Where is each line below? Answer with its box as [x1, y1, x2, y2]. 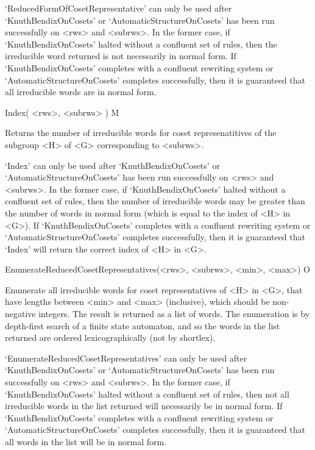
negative [5, 307, 36, 320]
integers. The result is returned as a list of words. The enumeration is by [38, 307, 310, 320]
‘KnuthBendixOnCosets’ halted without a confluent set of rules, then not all [5, 387, 289, 400]
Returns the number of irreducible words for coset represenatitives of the [5, 126, 277, 139]
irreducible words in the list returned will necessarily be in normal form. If [5, 399, 283, 412]
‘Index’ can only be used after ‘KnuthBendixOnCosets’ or [5, 159, 220, 171]
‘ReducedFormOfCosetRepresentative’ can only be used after [5, 2, 232, 14]
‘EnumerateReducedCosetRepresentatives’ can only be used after [5, 351, 247, 364]
